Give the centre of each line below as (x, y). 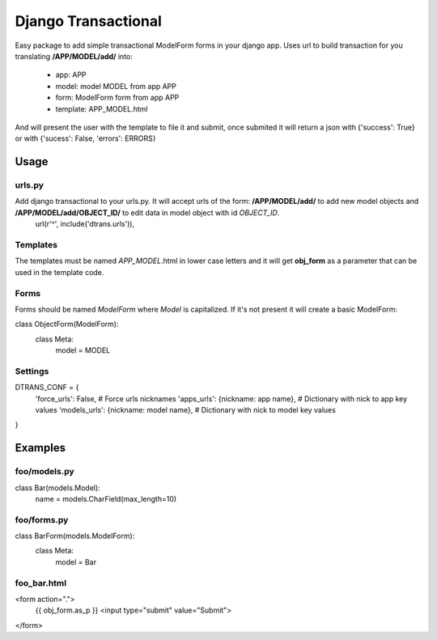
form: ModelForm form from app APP (117, 98)
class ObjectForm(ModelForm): (67, 324)
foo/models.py (45, 472)
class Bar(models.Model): (57, 487)
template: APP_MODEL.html (102, 108)
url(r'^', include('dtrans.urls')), (85, 224)
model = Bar (76, 562)
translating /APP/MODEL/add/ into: (74, 56)
